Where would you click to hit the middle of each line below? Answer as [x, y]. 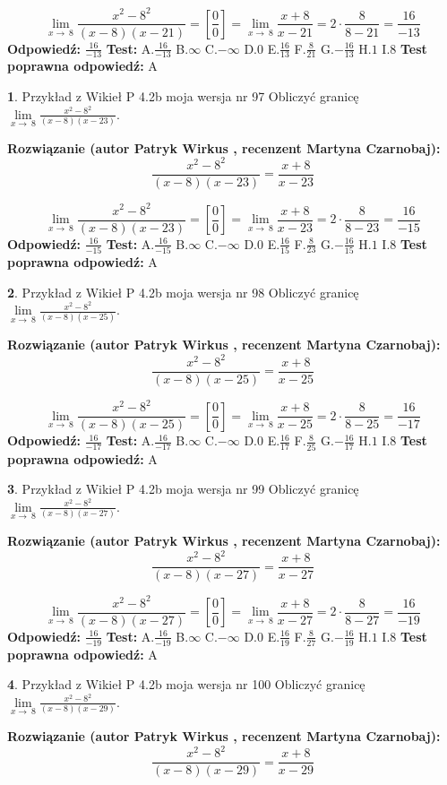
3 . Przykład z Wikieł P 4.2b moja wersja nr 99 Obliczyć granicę [183, 489]
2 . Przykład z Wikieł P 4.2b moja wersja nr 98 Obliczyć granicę [183, 292]
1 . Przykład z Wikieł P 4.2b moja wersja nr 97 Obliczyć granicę [183, 95]
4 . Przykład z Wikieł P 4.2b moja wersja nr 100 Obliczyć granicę [186, 684]
